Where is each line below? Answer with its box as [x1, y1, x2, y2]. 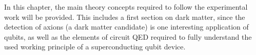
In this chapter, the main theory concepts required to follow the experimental [4, 2, 248, 12]
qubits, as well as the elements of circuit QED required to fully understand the [4, 31, 252, 42]
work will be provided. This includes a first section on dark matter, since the [4, 11, 245, 22]
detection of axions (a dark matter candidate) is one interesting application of [4, 21, 249, 32]
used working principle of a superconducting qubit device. [4, 41, 186, 52]
